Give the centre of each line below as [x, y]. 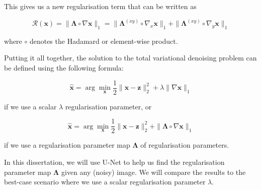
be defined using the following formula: [64, 68]
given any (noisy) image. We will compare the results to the [154, 172]
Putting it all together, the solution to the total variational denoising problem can [130, 58]
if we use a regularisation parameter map [67, 145]
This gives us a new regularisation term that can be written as [100, 6]
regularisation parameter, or [108, 106]
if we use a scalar [30, 106]
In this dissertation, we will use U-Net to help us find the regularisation [114, 162]
